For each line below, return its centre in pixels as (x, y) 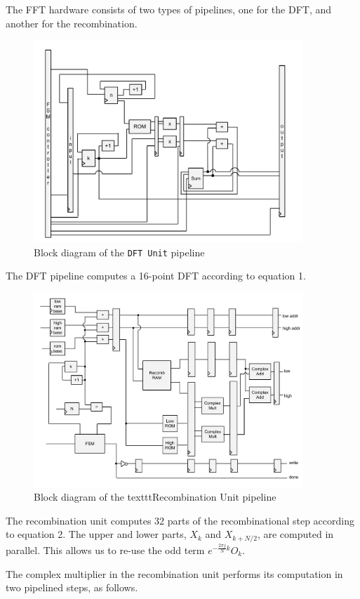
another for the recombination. (72, 23)
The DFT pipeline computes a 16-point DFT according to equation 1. (156, 276)
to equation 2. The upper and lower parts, (96, 534)
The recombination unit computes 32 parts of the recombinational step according (180, 520)
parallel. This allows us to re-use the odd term (105, 550)
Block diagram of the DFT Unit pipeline (119, 252)
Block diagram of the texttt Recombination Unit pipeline (155, 497)
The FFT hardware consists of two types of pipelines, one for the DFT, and (169, 9)
